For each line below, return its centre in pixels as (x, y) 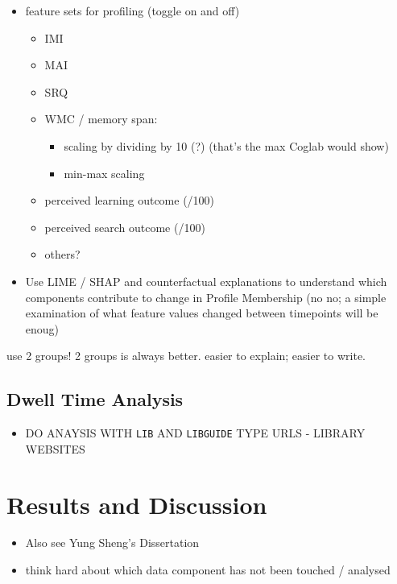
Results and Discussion (137, 504)
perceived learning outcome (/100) (130, 200)
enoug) (42, 328)
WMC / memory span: (101, 119)
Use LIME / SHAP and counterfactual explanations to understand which (206, 281)
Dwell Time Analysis (95, 399)
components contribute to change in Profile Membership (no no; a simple (206, 297)
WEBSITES (55, 448)
